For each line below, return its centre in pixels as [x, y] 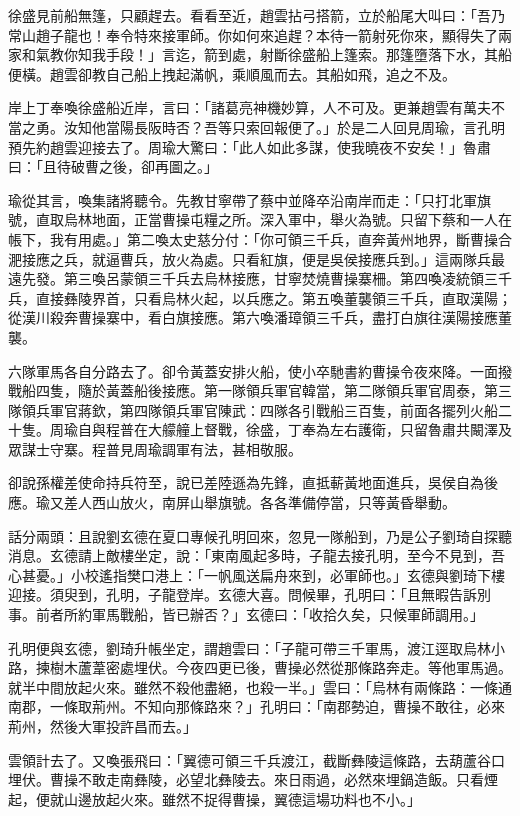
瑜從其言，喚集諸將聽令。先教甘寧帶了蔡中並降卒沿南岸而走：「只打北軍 [242, 199]
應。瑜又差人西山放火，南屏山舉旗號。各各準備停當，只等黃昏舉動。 [232, 502]
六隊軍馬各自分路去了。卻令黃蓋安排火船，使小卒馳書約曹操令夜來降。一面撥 [260, 370]
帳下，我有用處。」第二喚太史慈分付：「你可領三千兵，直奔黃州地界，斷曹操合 [260, 238]
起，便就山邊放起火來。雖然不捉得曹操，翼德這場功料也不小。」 [214, 798]
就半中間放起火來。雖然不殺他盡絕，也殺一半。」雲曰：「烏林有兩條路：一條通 [260, 686]
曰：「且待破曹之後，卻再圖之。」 [113, 166]
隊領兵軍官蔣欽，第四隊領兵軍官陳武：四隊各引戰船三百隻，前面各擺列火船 [253, 409]
